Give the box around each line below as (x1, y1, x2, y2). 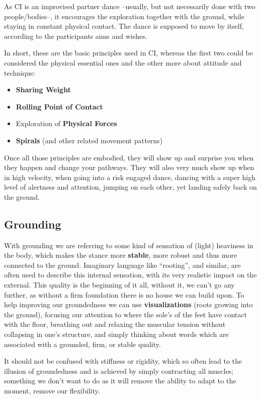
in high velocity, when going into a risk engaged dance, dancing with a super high (4, 172, 255, 182)
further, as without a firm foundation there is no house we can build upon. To (4, 289, 244, 300)
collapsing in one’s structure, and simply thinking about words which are (4, 329, 229, 339)
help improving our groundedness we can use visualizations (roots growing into (4, 299, 253, 310)
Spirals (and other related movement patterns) (16, 135, 163, 145)
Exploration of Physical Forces (16, 118, 117, 129)
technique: (4, 67, 36, 78)
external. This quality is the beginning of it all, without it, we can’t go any (4, 279, 235, 290)
